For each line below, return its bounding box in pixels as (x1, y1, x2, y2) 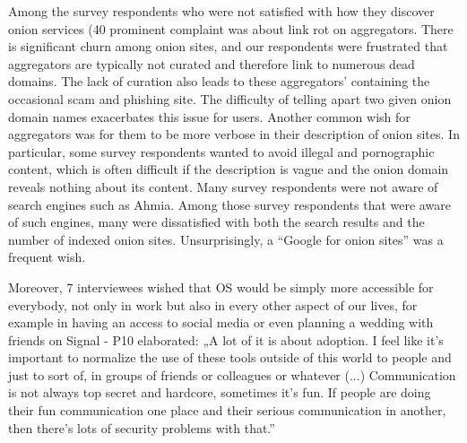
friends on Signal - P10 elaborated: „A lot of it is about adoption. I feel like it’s (8, 330, 444, 349)
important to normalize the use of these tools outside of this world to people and (8, 348, 452, 367)
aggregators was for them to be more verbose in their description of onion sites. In (8, 125, 460, 143)
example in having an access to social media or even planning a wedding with (8, 313, 434, 332)
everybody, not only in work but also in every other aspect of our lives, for (8, 295, 418, 314)
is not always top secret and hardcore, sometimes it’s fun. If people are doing (8, 383, 431, 402)
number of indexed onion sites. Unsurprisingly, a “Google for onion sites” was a (8, 230, 444, 248)
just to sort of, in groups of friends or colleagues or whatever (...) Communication (8, 365, 456, 384)
